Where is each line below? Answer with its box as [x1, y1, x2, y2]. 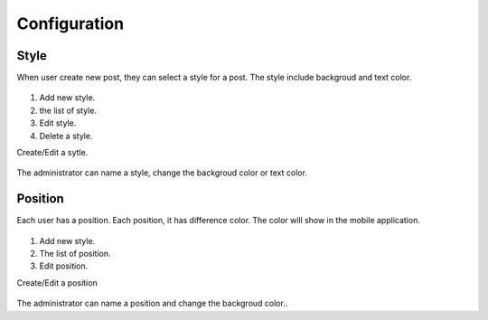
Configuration [16, 14, 125, 33]
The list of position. [39, 249, 112, 259]
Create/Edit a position [16, 277, 99, 288]
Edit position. [39, 260, 89, 271]
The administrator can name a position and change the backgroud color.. [16, 298, 288, 309]
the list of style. [39, 105, 97, 116]
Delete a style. [39, 130, 93, 141]
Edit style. [39, 118, 77, 128]
